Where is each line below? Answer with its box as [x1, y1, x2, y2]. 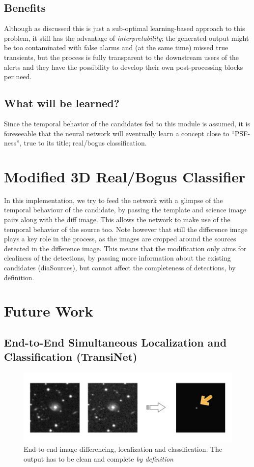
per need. [4, 71, 32, 82]
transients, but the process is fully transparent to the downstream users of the [4, 52, 239, 62]
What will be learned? [4, 95, 120, 111]
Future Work [4, 301, 93, 321]
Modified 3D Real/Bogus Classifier [4, 166, 246, 186]
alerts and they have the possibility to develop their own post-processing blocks [4, 61, 243, 72]
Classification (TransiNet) [4, 349, 138, 364]
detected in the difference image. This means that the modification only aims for [4, 243, 247, 253]
